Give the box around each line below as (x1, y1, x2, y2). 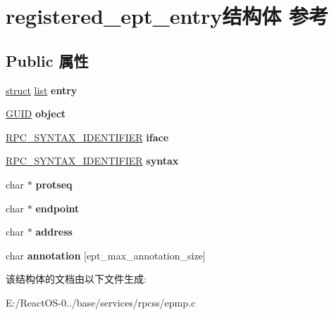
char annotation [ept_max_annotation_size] (6, 247, 206, 262)
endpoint (35, 200, 80, 215)
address (35, 224, 73, 239)
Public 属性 (6, 49, 89, 71)
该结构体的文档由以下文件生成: (6, 271, 147, 286)
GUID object (6, 106, 66, 121)
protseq (35, 176, 73, 191)
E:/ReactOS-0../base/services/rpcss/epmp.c (6, 295, 196, 309)
